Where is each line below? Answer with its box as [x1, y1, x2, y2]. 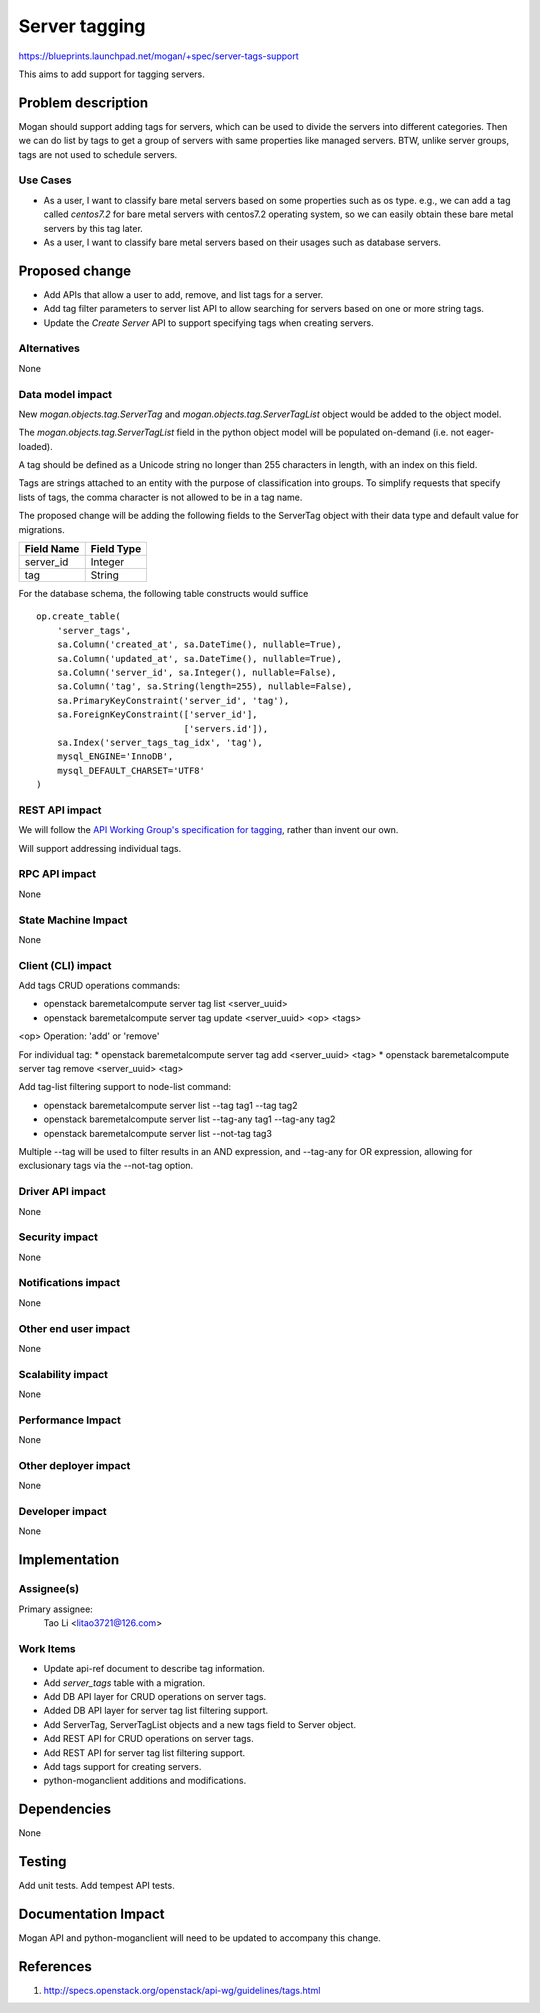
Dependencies [18, 1801, 112, 1818]
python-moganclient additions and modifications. [43, 1775, 247, 1787]
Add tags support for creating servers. [43, 1760, 202, 1772]
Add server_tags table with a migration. [43, 1676, 206, 1689]
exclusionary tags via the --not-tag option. [18, 1160, 194, 1172]
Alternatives [18, 341, 80, 355]
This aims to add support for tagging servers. [18, 68, 205, 80]
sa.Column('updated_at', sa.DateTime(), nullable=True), [56, 653, 342, 664]
